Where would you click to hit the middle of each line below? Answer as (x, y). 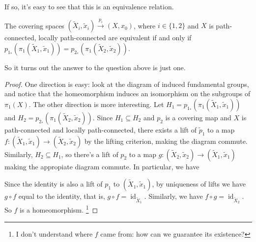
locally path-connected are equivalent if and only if (115, 38)
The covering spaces (34, 25)
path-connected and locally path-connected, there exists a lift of (101, 129)
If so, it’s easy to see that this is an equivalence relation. (89, 6)
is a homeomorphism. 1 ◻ (59, 209)
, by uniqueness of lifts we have (199, 184)
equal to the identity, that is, (62, 196)
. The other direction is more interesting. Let (96, 104)
